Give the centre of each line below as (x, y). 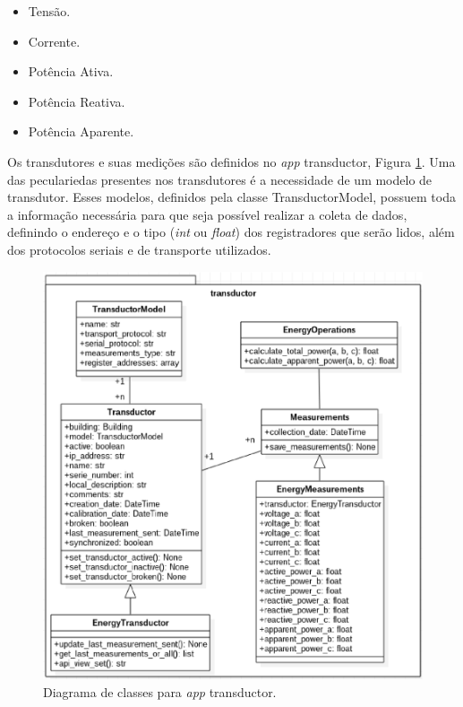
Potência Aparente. (81, 131)
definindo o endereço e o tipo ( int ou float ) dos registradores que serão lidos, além (231, 232)
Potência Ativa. (71, 71)
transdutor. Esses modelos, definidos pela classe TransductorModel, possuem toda (231, 197)
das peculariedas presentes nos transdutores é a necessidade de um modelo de (220, 179)
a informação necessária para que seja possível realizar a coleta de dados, (207, 214)
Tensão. (49, 11)
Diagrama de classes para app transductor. (160, 691)
